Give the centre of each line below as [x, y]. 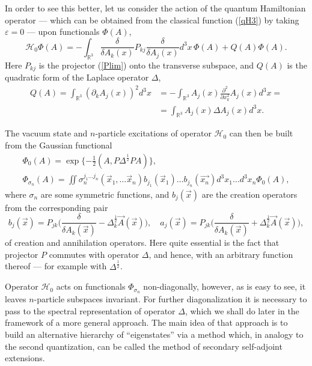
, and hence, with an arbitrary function [221, 254]
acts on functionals [91, 286]
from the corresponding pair [57, 207]
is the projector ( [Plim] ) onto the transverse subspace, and [146, 65]
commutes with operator [94, 254]
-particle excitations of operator [153, 133]
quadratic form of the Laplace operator [77, 77]
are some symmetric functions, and [105, 194]
